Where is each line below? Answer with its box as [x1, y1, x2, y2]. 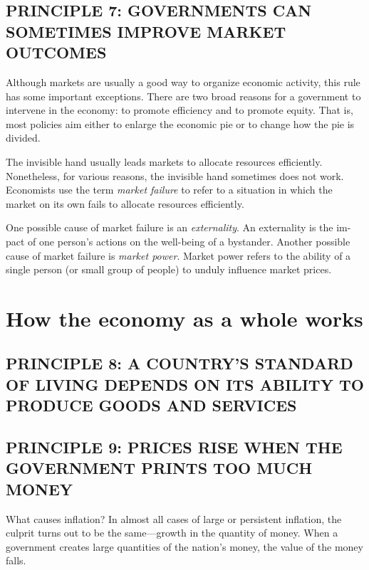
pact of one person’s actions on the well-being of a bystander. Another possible [6, 233, 350, 248]
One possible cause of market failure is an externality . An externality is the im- [6, 220, 351, 235]
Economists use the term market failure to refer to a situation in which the [6, 182, 333, 197]
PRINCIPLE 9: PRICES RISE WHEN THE [6, 436, 343, 458]
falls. [6, 553, 26, 568]
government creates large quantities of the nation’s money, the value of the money [6, 539, 363, 554]
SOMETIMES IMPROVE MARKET [6, 20, 286, 42]
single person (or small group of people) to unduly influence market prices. [6, 262, 332, 277]
